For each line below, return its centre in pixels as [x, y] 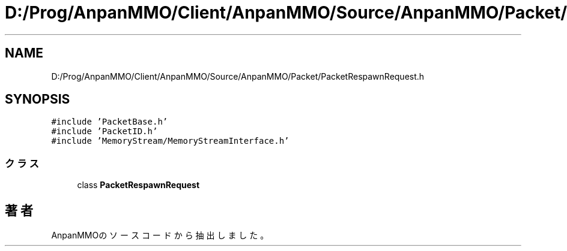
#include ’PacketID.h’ [105, 131]
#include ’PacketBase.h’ [110, 122]
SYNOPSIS [38, 99]
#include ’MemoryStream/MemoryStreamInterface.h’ [170, 141]
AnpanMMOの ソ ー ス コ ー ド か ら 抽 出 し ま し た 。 [160, 235]
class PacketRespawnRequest [138, 185]
